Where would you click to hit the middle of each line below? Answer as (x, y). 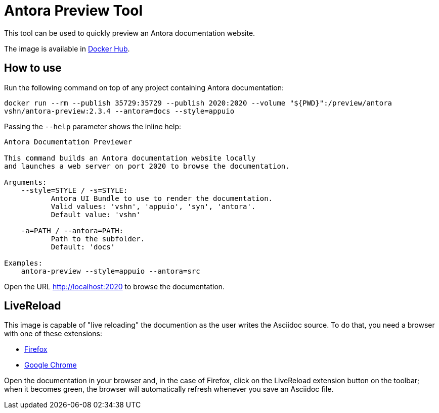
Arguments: (26, 182)
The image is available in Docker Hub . (67, 48)
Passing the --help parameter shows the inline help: (93, 126)
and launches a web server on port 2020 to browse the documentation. (147, 166)
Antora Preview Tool (73, 11)
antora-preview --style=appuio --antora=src (111, 271)
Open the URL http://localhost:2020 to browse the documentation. (115, 286)
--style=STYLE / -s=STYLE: (74, 190)
